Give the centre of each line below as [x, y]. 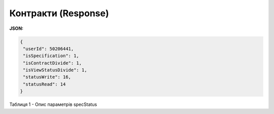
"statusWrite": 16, [47, 77]
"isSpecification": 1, [51, 56]
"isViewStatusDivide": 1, [55, 70]
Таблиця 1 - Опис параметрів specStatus [53, 104]
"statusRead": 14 [44, 84]
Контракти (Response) [59, 13]
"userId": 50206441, [48, 49]
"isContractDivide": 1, [53, 63]
